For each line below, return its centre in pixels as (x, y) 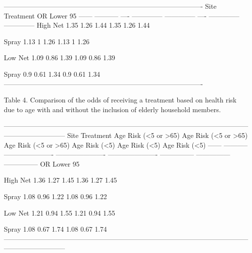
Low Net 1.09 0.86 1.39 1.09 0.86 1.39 (60, 58)
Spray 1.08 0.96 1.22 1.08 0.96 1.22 (55, 196)
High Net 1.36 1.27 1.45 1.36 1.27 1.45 (61, 180)
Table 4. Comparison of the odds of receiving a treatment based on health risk (120, 100)
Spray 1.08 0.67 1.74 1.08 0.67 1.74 (55, 229)
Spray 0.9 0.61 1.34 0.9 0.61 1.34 (52, 74)
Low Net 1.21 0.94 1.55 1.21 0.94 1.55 (60, 212)
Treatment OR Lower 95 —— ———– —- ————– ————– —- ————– (122, 15)
